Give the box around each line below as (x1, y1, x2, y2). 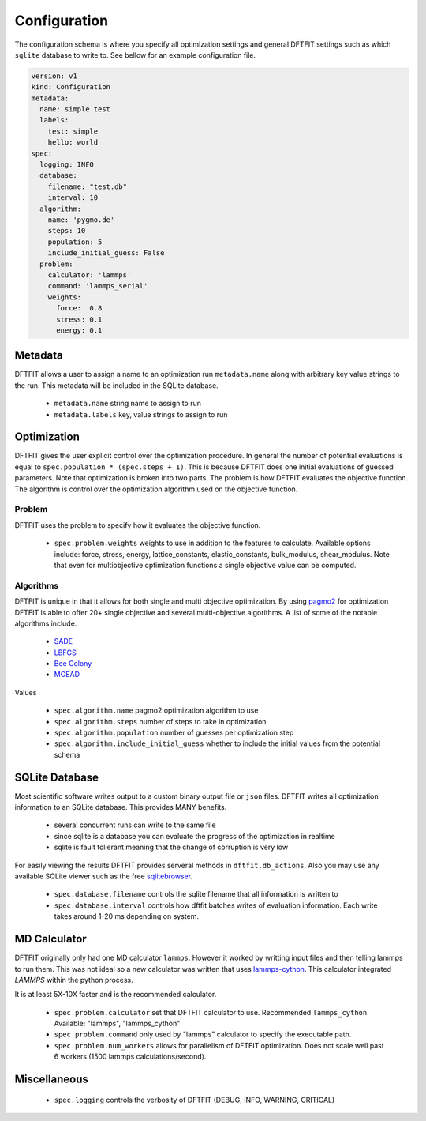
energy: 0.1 (56, 325, 103, 335)
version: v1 (31, 71, 78, 81)
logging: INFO (39, 160, 95, 169)
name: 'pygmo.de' (47, 216, 115, 224)
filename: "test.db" (47, 182, 128, 191)
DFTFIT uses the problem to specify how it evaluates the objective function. (14, 520, 261, 529)
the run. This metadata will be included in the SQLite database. (14, 380, 219, 390)
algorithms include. (14, 619, 77, 628)
